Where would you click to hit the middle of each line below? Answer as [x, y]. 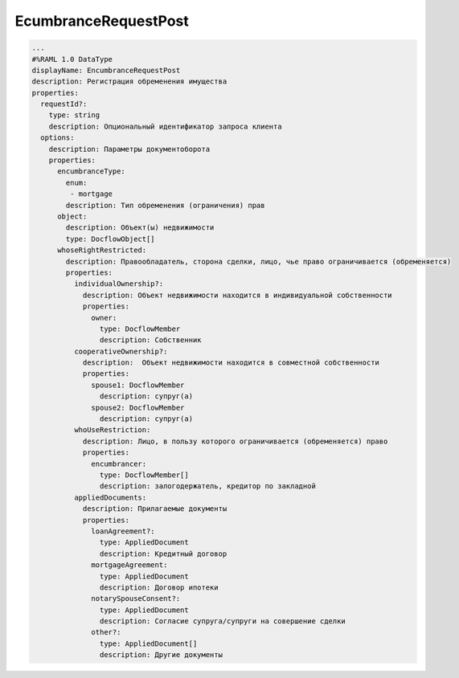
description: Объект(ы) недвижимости [140, 228]
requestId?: [64, 104]
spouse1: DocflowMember [138, 385]
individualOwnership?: [119, 284]
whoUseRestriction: [112, 430]
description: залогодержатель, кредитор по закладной [208, 486]
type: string [74, 115]
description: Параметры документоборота [129, 149]
